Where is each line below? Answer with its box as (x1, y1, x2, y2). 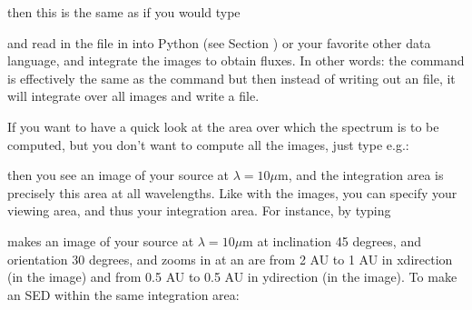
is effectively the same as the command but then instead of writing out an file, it (7, 68, 456, 87)
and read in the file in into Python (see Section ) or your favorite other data (7, 33, 431, 52)
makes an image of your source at (7, 231, 194, 250)
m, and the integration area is (277, 165, 444, 185)
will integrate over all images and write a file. (7, 86, 260, 105)
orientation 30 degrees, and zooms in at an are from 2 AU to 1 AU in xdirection (7, 249, 453, 268)
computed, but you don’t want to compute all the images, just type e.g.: (7, 135, 409, 154)
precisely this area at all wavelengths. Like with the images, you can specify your (7, 183, 457, 202)
